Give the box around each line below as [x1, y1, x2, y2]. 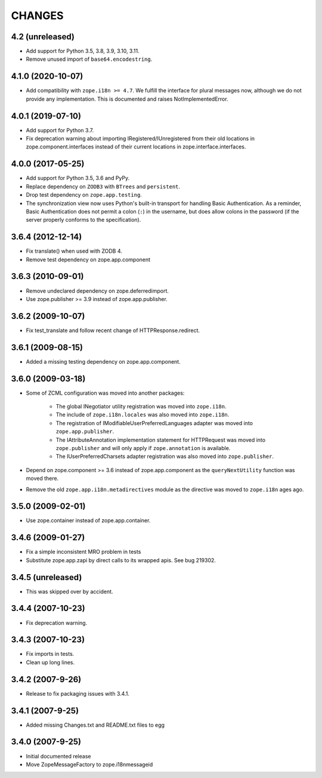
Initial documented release [26, 752, 91, 760]
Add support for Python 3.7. [26, 126, 94, 134]
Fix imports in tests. [26, 650, 75, 658]
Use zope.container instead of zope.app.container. [26, 517, 151, 524]
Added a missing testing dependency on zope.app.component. [26, 358, 181, 365]
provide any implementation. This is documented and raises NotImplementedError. [26, 95, 229, 103]
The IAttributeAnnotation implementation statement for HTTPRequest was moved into [55, 436, 265, 444]
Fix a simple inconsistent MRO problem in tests [26, 548, 141, 556]
